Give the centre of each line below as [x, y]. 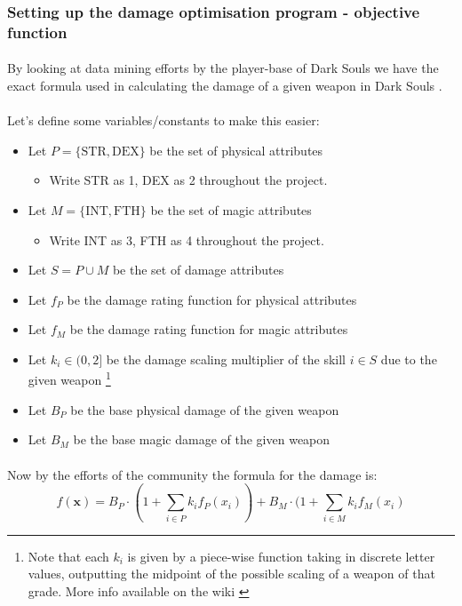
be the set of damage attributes [198, 270]
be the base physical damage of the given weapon [205, 409]
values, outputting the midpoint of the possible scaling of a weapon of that [231, 574]
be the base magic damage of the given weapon [202, 439]
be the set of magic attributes [231, 209]
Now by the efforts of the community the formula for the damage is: [192, 474]
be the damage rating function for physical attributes [212, 299]
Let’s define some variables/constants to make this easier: [163, 120]
